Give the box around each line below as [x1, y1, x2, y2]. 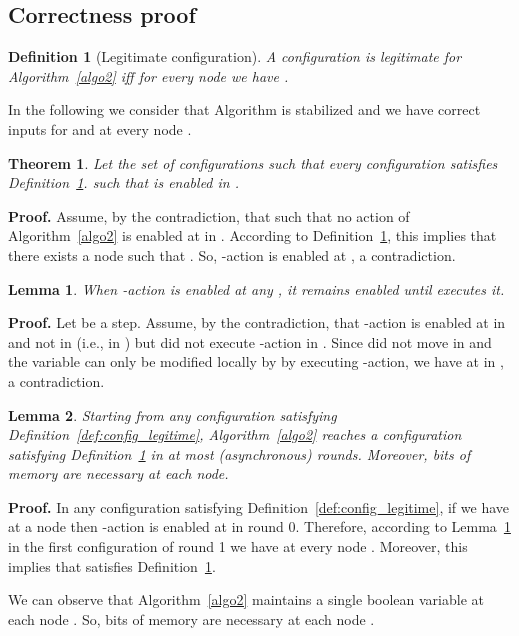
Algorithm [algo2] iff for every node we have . [8, 65, 289, 86]
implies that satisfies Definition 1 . [8, 555, 216, 576]
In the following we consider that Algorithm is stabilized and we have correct [8, 99, 481, 120]
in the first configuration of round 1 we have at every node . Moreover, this [8, 536, 468, 557]
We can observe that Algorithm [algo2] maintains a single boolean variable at [8, 589, 484, 610]
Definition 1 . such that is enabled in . [8, 172, 239, 193]
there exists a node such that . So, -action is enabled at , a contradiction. [8, 244, 456, 265]
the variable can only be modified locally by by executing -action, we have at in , [8, 351, 504, 372]
